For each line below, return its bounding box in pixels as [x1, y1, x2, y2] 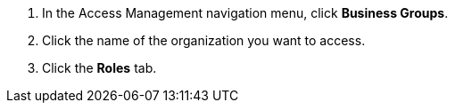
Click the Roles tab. [42, 60, 157, 75]
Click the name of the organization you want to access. [42, 33, 366, 48]
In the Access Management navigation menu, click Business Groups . [42, 5, 449, 20]
